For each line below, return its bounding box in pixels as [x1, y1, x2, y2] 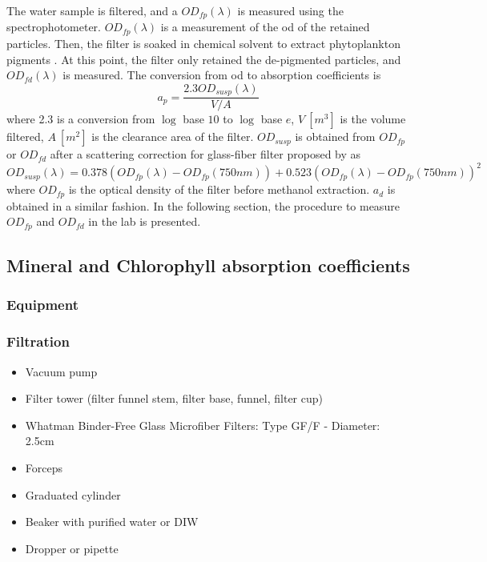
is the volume [340, 110, 406, 127]
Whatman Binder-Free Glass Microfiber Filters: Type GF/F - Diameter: [25, 416, 380, 433]
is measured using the [237, 2, 344, 18]
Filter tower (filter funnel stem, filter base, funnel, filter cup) [25, 390, 323, 407]
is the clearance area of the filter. [91, 128, 254, 145]
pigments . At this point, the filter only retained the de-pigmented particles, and [6, 50, 401, 67]
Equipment [6, 295, 78, 315]
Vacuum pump [25, 363, 98, 379]
